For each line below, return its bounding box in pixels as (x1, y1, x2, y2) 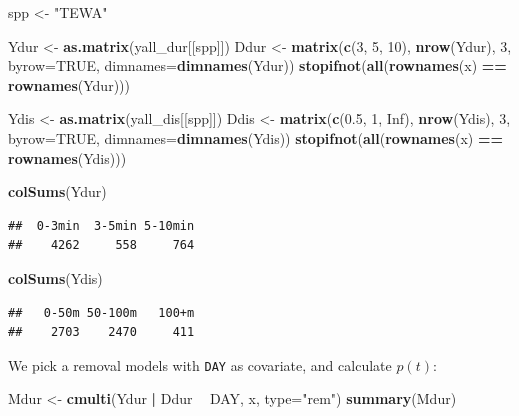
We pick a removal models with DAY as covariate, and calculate (8, 354, 392, 375)
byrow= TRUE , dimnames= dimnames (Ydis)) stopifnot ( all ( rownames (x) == (8, 127, 503, 148)
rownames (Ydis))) (8, 147, 127, 168)
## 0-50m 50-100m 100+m (8, 305, 195, 320)
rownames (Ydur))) (8, 74, 130, 95)
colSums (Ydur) (8, 181, 107, 202)
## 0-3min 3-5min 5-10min (8, 218, 195, 233)
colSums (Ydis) (8, 267, 103, 288)
